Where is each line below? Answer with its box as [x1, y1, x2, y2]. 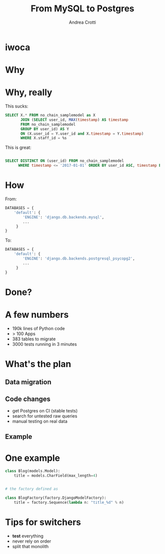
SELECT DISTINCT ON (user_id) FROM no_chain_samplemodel [5, 158, 124, 163]
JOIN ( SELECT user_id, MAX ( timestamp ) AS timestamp [20, 117, 129, 122]
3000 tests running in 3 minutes [12, 341, 77, 347]
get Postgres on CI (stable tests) [12, 408, 78, 414]
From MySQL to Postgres [30, 3, 135, 14]
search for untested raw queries [12, 413, 78, 419]
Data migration [5, 378, 52, 386]
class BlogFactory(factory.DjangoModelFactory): [5, 495, 107, 500]
